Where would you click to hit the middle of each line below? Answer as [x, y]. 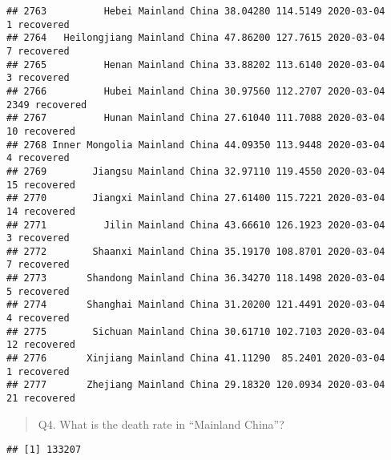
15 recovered [41, 185]
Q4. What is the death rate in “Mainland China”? [161, 424]
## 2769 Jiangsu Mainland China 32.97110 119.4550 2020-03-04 [196, 171]
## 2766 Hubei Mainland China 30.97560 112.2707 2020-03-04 [196, 91]
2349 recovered [47, 105]
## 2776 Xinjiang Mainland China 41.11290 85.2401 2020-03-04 [196, 359]
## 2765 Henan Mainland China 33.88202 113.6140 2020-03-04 [196, 65]
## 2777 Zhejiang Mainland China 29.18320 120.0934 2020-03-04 [196, 385]
